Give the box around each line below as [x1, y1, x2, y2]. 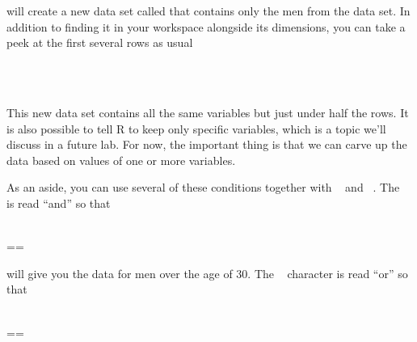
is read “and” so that [6, 195, 111, 211]
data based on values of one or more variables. [6, 151, 236, 168]
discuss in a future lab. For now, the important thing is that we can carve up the [6, 136, 407, 153]
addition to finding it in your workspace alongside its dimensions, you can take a [6, 18, 406, 35]
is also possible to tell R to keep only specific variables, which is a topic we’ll [6, 120, 386, 137]
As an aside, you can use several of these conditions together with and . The [6, 179, 400, 196]
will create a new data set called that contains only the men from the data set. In [6, 2, 411, 19]
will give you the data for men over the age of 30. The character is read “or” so [6, 264, 408, 281]
